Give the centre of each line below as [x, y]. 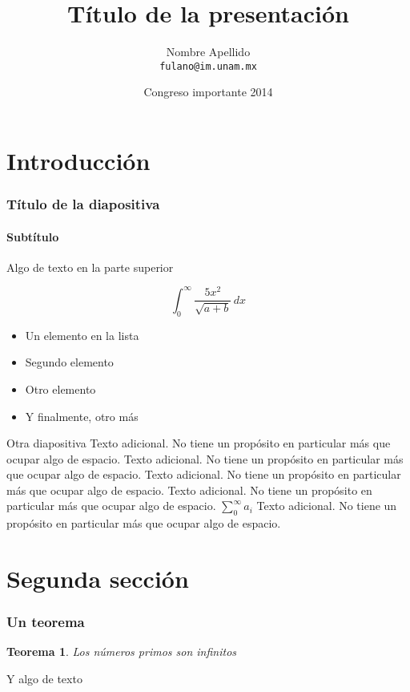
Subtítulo [33, 236]
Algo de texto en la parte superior [90, 267]
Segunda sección [98, 579]
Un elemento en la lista [82, 335]
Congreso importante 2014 [208, 92]
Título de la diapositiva [83, 204]
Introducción [78, 160]
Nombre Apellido [208, 52]
